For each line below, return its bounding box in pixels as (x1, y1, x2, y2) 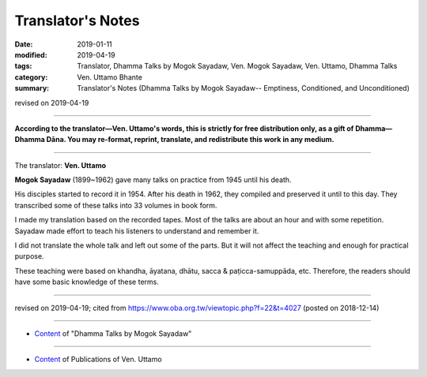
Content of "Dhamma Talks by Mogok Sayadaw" (34, 328, 192, 338)
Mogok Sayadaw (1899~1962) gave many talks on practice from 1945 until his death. (14, 175, 292, 185)
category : (14, 72, 48, 82)
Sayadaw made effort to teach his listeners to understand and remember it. (14, 226, 259, 236)
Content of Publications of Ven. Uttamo (34, 355, 162, 364)
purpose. (14, 252, 44, 261)
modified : (14, 50, 47, 59)
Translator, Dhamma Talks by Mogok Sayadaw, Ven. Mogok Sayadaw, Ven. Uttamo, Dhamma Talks (77, 62, 398, 71)
